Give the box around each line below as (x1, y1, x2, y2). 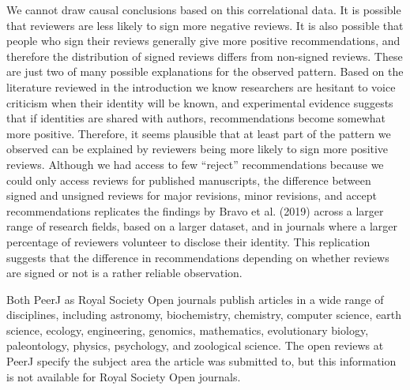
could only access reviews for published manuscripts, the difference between (6, 171, 371, 188)
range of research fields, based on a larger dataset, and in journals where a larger (6, 218, 398, 234)
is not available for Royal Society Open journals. (6, 368, 241, 384)
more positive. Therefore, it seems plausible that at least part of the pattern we (6, 125, 391, 141)
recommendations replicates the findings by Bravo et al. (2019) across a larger (6, 202, 384, 219)
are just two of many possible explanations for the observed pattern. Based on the (6, 63, 404, 80)
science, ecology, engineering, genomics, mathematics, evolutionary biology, (6, 321, 369, 338)
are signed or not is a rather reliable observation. (6, 264, 243, 281)
